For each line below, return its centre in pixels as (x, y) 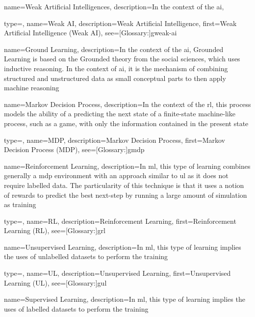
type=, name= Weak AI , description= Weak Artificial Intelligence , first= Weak (120, 23)
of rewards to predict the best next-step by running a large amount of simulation (126, 195)
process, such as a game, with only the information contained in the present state (126, 123)
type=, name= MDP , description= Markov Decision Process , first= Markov (115, 140)
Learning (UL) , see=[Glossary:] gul (55, 282)
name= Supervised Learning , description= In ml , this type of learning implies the (125, 299)
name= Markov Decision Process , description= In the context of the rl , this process (127, 104)
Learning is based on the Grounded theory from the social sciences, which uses (122, 59)
